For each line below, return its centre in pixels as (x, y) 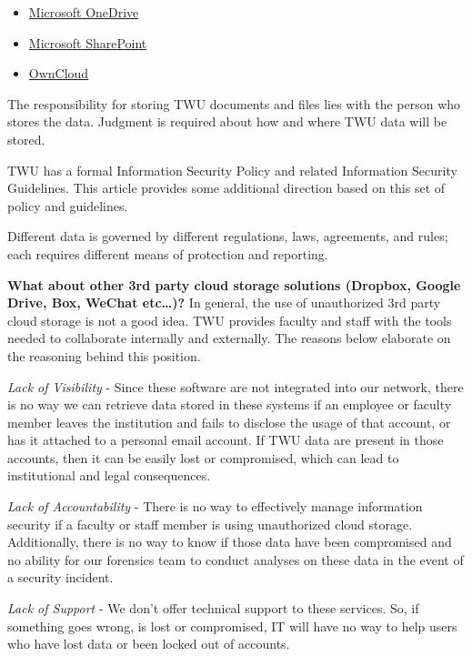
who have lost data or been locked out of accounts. (149, 644)
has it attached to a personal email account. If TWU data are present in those (226, 440)
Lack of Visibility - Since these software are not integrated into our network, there (236, 386)
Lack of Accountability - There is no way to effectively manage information (215, 506)
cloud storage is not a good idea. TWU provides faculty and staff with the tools (230, 320)
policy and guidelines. (68, 205)
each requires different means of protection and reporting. (168, 253)
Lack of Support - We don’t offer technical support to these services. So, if (213, 608)
